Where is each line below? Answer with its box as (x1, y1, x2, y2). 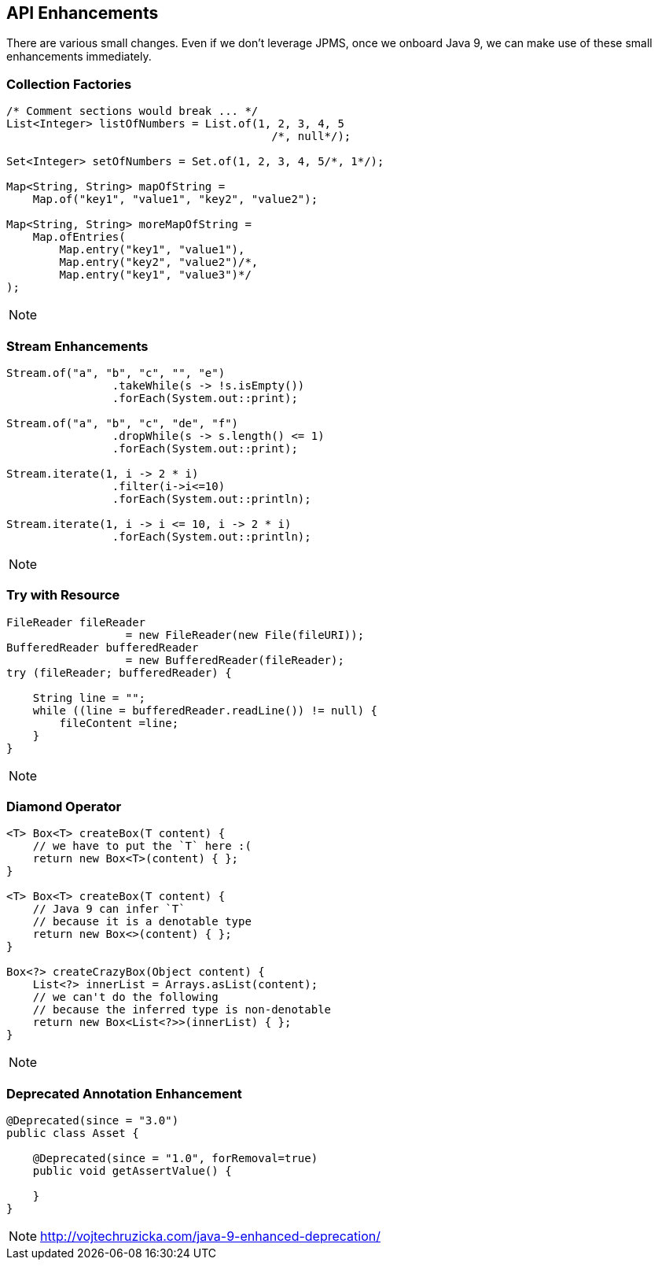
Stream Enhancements (6, 338, 149, 354)
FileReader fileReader (6, 615, 146, 629)
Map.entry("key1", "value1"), (59, 243, 245, 257)
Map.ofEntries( (32, 231, 126, 244)
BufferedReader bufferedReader (6, 640, 199, 654)
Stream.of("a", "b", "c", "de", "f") (6, 416, 239, 430)
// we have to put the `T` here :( (32, 840, 252, 853)
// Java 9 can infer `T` (32, 902, 186, 916)
